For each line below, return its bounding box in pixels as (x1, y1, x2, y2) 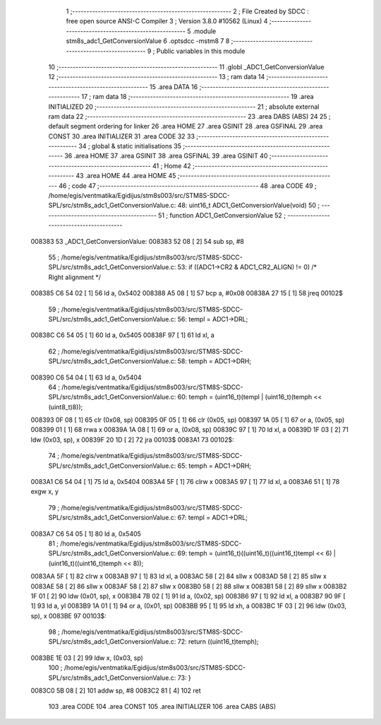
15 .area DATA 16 (149, 82, 198, 91)
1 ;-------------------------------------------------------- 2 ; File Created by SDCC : (66, 7, 310, 16)
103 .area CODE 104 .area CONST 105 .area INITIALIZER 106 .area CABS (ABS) (48, 702, 277, 711)
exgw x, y (30, 488, 59, 496)
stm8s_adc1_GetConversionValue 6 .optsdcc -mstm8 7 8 (66, 37, 230, 45)
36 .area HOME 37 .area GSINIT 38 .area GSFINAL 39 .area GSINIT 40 (64, 152, 268, 160)
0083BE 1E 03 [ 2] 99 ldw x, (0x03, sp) (30, 654, 144, 662)
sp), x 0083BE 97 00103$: (30, 611, 107, 620)
